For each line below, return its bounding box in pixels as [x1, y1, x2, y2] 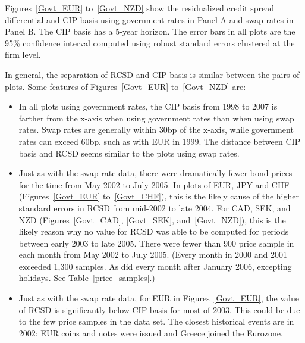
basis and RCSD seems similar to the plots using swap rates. [18, 146, 240, 159]
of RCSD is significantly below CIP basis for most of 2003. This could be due [18, 303, 300, 316]
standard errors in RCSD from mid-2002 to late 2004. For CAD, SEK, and [18, 201, 291, 214]
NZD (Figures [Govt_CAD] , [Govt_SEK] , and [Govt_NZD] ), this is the [18, 213, 286, 226]
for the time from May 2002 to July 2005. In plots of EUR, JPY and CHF [18, 178, 290, 191]
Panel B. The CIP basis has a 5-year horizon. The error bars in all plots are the [5, 25, 295, 38]
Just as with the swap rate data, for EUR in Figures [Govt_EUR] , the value [18, 292, 299, 304]
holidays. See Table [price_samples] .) [18, 272, 155, 284]
